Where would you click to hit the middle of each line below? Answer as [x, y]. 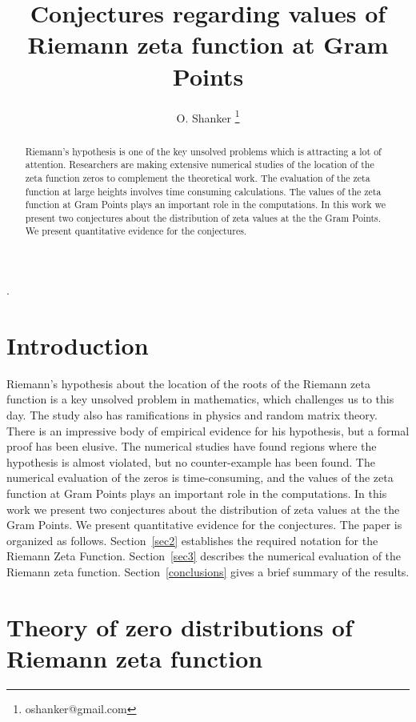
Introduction [78, 345]
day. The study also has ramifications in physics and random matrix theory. [192, 415]
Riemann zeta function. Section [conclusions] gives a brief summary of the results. [208, 571]
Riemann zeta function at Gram [208, 44]
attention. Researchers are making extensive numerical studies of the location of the [200, 164]
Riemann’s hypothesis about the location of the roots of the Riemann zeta [188, 383]
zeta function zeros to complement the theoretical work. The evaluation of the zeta [198, 177]
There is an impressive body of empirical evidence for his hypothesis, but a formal [208, 430]
